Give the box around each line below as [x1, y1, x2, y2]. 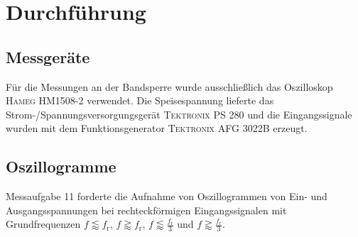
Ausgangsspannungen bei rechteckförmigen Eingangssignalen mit [6, 202, 287, 217]
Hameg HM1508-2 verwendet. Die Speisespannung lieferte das [6, 93, 274, 108]
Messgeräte [6, 45, 90, 67]
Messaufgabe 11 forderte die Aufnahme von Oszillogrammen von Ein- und [6, 189, 327, 204]
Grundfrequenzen [6, 216, 81, 231]
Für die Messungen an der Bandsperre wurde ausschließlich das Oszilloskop [6, 79, 333, 94]
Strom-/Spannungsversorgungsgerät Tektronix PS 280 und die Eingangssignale [6, 106, 352, 121]
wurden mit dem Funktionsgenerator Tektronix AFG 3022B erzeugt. [6, 121, 308, 136]
